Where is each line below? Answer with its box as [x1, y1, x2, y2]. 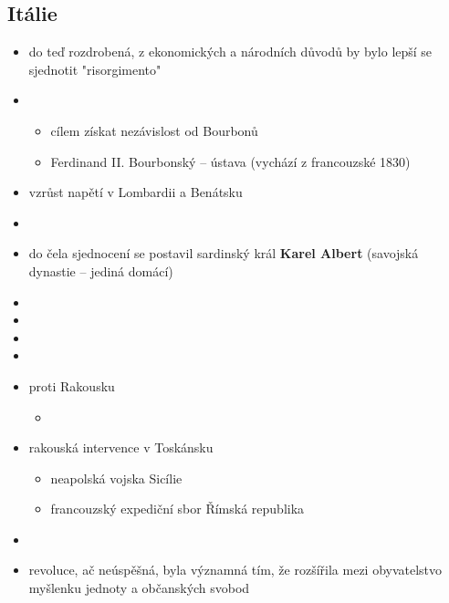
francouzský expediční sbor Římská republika [50, 499, 305, 518]
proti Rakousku [28, 376, 115, 395]
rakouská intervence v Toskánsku [28, 438, 214, 457]
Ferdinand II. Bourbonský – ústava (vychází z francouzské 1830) [50, 151, 411, 171]
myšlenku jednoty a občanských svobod [28, 578, 250, 598]
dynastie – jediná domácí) [28, 261, 173, 280]
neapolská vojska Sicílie [50, 468, 183, 487]
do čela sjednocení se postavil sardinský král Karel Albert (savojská [28, 244, 419, 263]
